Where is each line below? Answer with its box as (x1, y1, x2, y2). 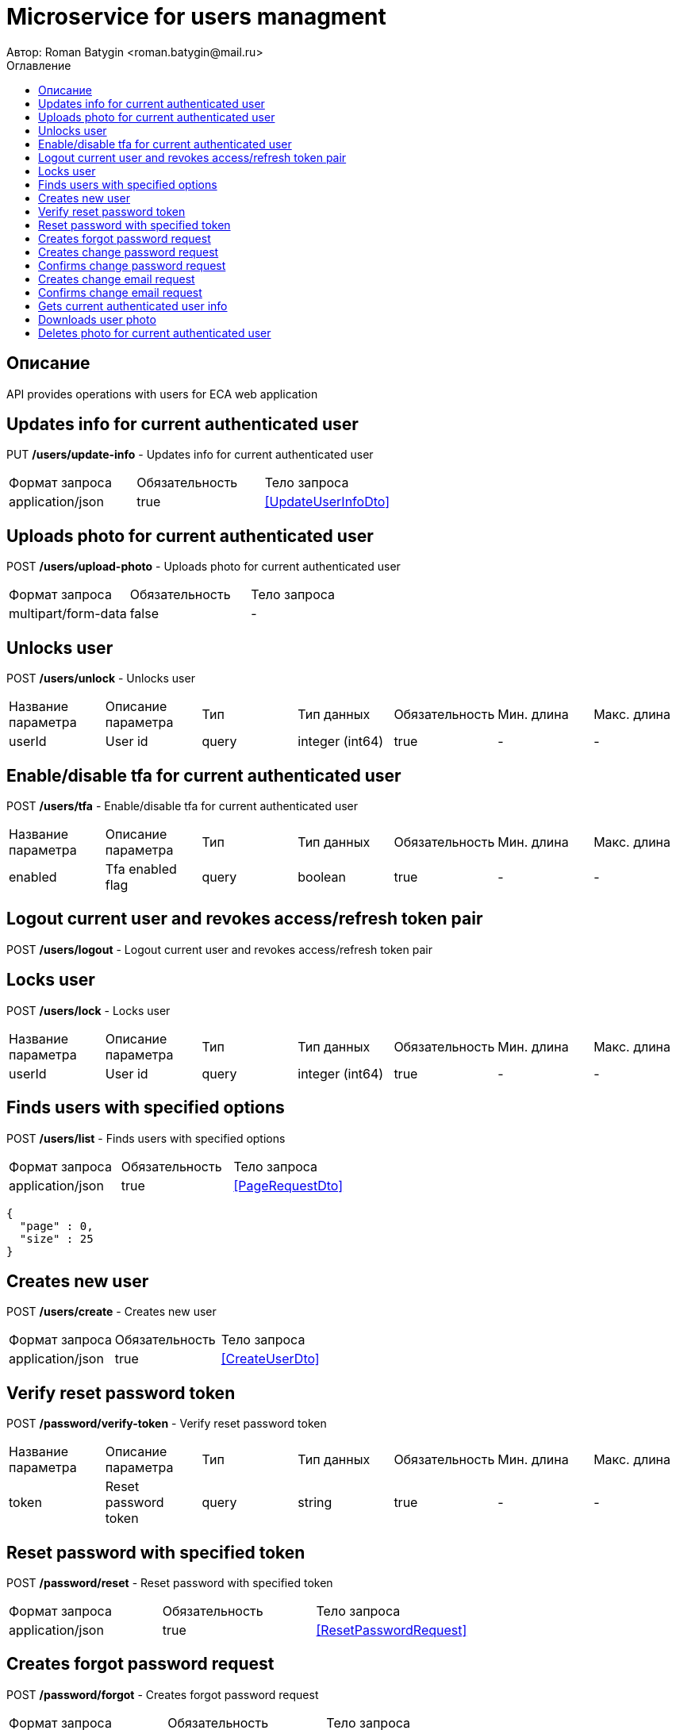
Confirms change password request (38, 258, 226, 272)
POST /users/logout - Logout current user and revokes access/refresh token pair (6, 942, 432, 956)
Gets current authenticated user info (38, 298, 228, 313)
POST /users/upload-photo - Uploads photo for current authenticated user (6, 559, 401, 574)
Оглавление (6, 58, 71, 72)
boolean (298, 868, 347, 885)
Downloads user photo (38, 312, 156, 326)
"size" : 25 (19, 1232, 94, 1245)
